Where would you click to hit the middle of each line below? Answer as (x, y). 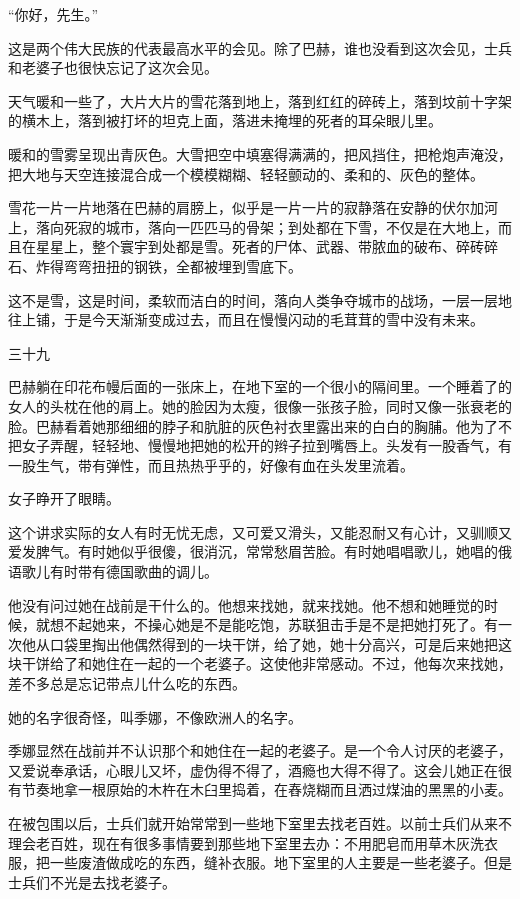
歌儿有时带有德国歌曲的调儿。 (119, 571)
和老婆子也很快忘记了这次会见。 (113, 67)
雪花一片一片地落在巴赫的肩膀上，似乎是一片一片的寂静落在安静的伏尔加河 (253, 207)
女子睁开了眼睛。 (64, 498)
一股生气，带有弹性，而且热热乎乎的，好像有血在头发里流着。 (211, 464)
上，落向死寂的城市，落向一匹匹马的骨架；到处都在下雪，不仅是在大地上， (253, 226)
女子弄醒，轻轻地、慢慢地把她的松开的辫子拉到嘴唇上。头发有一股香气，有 (266, 445)
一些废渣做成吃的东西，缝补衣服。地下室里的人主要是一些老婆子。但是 (280, 862)
